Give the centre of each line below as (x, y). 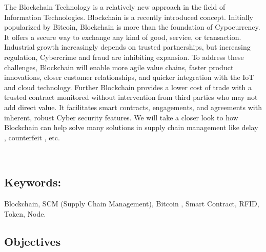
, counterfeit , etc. (32, 137)
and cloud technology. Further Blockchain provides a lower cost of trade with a (128, 87)
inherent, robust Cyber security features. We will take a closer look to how (121, 117)
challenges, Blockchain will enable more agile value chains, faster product (119, 67)
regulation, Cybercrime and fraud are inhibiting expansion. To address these (124, 57)
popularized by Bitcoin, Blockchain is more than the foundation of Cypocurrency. (132, 27)
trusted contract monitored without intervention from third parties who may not (131, 97)
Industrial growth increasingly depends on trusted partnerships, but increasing (127, 47)
